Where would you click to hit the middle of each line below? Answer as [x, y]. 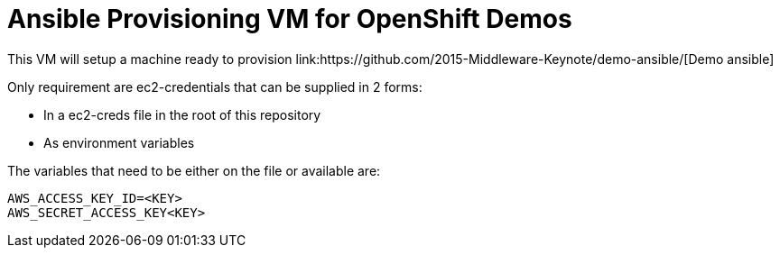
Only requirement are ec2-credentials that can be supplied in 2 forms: [215, 87]
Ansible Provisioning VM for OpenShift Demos [290, 19]
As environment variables [119, 142]
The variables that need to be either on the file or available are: [194, 170]
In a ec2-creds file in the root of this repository [182, 114]
